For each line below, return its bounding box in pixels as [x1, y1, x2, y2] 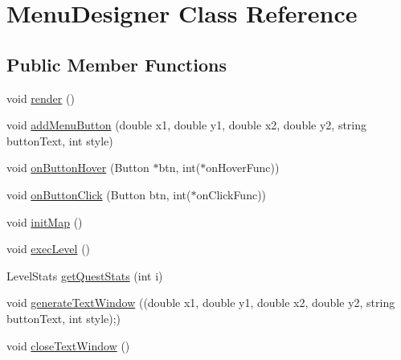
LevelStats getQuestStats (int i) [6, 267, 163, 284]
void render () [6, 89, 75, 106]
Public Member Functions [6, 51, 227, 76]
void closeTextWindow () [6, 337, 130, 354]
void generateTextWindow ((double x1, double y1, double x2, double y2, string [6, 294, 395, 311]
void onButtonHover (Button [6, 159, 149, 176]
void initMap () [6, 213, 83, 230]
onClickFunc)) [196, 186, 267, 202]
